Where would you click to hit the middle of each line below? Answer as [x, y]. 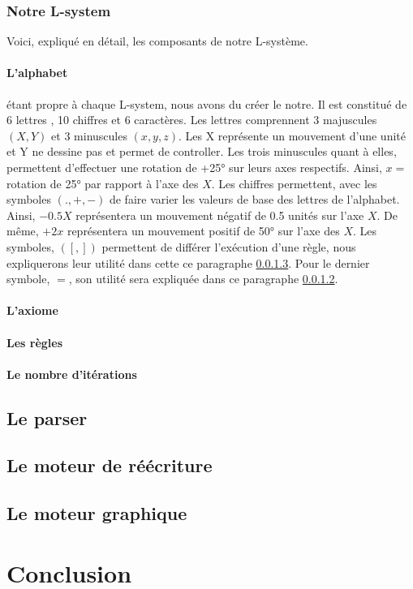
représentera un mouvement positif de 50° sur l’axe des [203, 231]
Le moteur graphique [97, 513]
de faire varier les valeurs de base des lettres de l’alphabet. [254, 199]
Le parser [47, 417]
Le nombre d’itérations [72, 374]
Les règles [35, 342]
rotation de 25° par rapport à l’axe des [103, 183]
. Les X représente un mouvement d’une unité [292, 135]
